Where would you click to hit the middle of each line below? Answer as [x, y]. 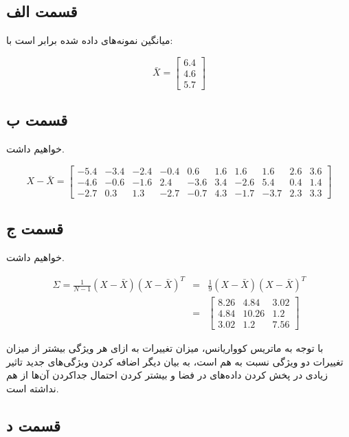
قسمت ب [37, 120]
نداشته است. [33, 389]
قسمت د [33, 425]
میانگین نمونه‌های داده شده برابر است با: [90, 40]
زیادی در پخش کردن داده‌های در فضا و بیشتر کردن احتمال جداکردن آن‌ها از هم [167, 375]
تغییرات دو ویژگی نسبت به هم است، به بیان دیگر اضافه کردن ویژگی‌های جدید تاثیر [175, 361]
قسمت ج [35, 228]
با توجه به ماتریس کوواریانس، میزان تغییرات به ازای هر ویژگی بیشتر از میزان [165, 348]
